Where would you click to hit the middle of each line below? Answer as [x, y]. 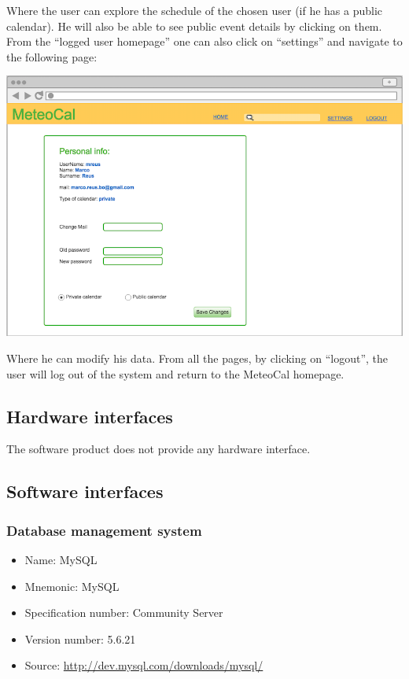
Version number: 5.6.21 [80, 638]
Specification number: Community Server [124, 613]
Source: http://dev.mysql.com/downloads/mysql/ [144, 665]
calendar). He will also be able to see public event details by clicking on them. [194, 26]
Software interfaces [85, 491]
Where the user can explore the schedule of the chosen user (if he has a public [195, 10]
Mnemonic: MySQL [72, 586]
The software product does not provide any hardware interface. [158, 449]
